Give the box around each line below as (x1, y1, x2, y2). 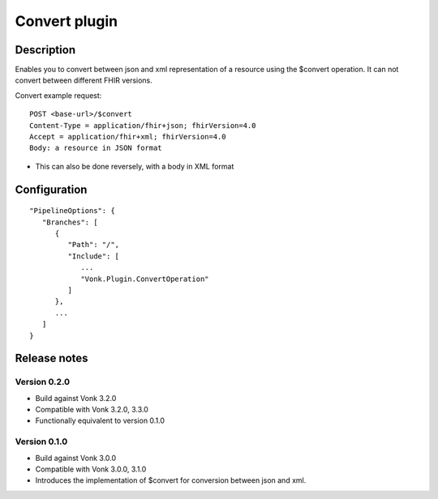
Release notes (15, 352, 88, 365)
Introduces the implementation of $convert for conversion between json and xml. (35, 476, 307, 485)
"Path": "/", (67, 240, 120, 249)
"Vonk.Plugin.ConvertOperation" (80, 274, 210, 284)
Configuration (15, 182, 88, 196)
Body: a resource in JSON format (29, 143, 162, 153)
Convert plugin (15, 12, 118, 30)
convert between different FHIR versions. (15, 75, 153, 85)
